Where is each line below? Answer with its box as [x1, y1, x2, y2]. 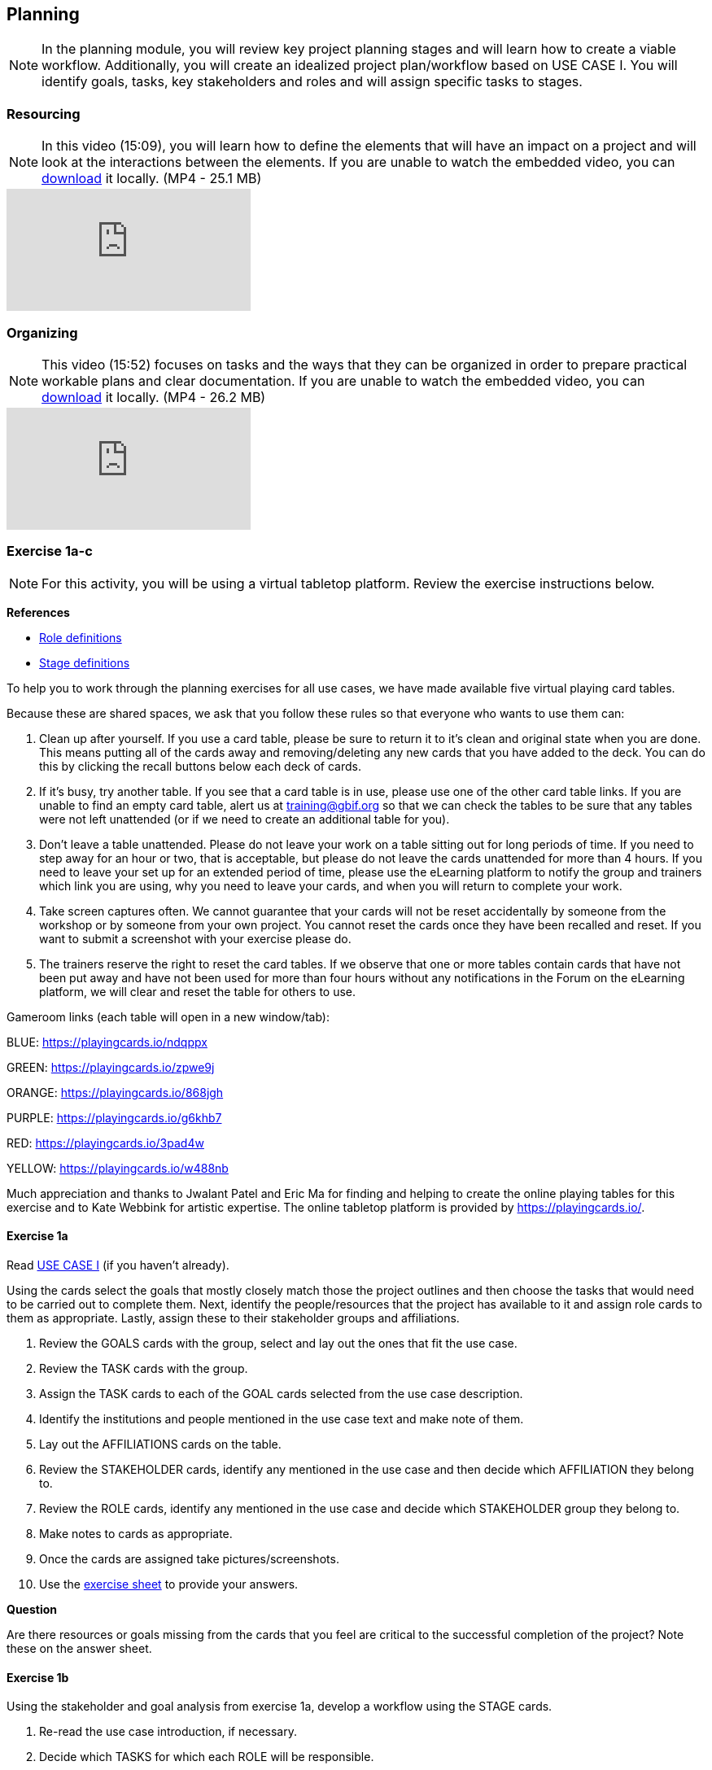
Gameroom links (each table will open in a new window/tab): [7, 1009, 330, 1024]
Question [7, 1602, 57, 1616]
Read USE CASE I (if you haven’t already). [7, 1257, 229, 1272]
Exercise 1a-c [7, 543, 93, 560]
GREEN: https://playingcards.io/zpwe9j [7, 1060, 215, 1074]
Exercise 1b [7, 1670, 69, 1685]
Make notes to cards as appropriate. [39, 1526, 233, 1541]
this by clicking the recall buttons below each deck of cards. [39, 758, 361, 773]
